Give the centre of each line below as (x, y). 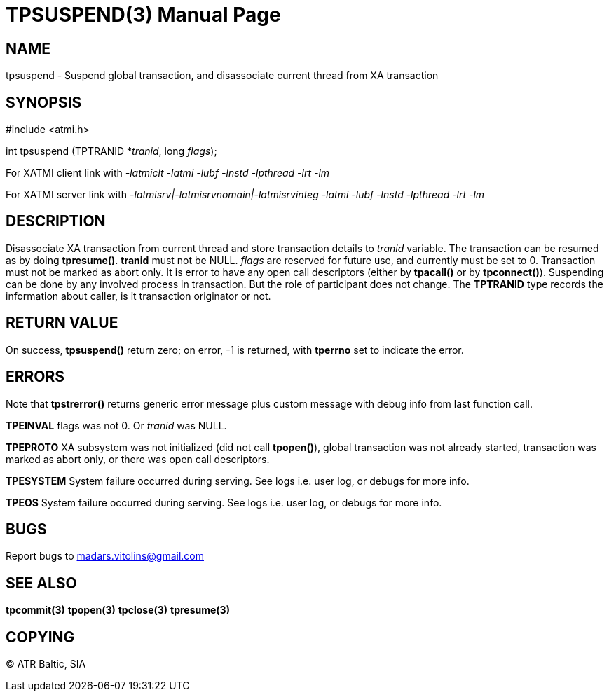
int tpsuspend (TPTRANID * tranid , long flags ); (111, 151)
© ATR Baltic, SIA (46, 664)
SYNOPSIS (44, 102)
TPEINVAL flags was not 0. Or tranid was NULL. (116, 425)
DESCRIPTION (56, 221)
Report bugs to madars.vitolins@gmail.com (105, 556)
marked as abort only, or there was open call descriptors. (138, 459)
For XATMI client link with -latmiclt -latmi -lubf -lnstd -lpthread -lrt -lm (168, 173)
